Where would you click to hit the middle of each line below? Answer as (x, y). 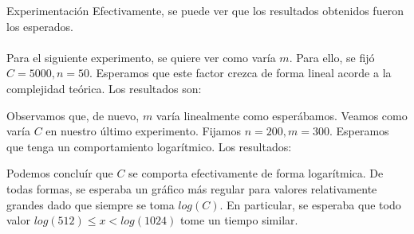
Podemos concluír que (60, 173)
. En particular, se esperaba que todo (310, 204)
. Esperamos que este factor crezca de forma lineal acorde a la (240, 73)
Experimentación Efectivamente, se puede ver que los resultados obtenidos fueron (205, 10)
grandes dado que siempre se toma (91, 204)
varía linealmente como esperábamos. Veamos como (282, 115)
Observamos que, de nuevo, (73, 115)
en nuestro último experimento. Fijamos (143, 131)
